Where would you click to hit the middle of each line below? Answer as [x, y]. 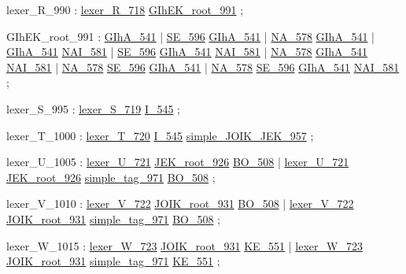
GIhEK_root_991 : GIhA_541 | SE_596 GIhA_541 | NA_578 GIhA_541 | [190, 36]
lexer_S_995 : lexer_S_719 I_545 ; [94, 108]
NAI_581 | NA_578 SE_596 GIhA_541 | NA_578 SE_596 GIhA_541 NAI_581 [203, 67]
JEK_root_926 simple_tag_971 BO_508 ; [111, 177]
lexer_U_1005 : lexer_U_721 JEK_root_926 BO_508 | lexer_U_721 [178, 162]
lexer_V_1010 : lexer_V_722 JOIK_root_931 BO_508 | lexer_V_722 [180, 204]
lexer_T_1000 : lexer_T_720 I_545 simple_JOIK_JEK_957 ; [160, 135]
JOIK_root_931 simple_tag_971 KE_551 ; [113, 261]
